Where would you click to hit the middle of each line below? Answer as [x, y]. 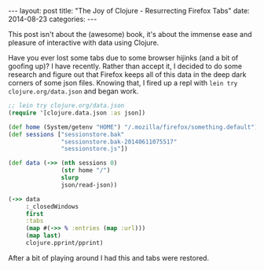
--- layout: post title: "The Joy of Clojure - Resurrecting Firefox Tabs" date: [129, 11]
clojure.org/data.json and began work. [73, 91]
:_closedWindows [52, 206]
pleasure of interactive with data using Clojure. [84, 42]
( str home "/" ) [86, 170]
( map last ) [43, 236]
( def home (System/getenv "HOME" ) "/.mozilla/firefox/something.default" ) [133, 127]
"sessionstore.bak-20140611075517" [119, 142]
